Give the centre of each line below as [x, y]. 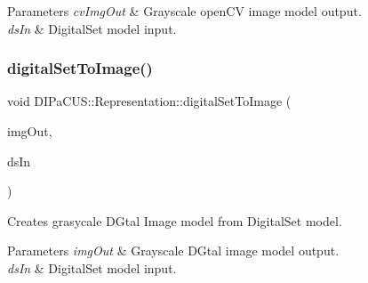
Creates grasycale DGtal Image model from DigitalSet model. [175, 220]
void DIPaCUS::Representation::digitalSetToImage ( [149, 101]
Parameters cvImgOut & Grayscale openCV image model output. [184, 11]
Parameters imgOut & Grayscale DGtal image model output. [173, 251]
